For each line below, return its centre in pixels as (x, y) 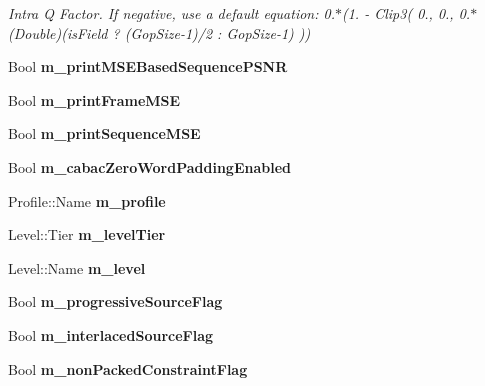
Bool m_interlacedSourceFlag (111, 334)
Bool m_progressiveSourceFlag (115, 301)
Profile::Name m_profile (87, 200)
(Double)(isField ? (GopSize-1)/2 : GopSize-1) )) (159, 32)
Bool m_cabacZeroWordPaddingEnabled (150, 166)
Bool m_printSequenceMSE (104, 133)
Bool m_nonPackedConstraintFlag (128, 368)
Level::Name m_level (77, 267)
